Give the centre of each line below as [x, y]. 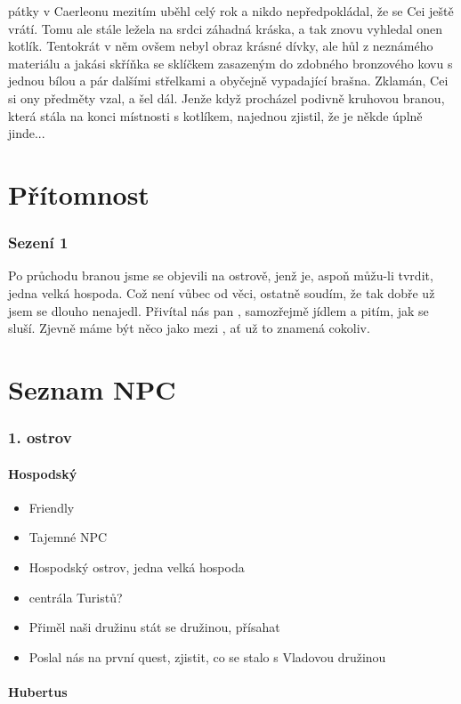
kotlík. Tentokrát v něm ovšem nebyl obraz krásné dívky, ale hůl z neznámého [221, 46]
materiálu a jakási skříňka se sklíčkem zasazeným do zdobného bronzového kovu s [230, 63]
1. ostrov [40, 437]
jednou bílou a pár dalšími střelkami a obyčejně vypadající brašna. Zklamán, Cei [228, 81]
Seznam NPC [92, 388]
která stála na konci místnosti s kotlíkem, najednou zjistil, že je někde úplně [215, 115]
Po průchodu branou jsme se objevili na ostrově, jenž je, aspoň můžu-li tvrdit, [221, 275]
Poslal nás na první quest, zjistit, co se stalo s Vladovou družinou [207, 656]
